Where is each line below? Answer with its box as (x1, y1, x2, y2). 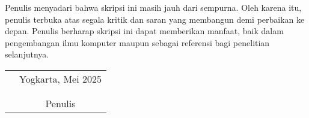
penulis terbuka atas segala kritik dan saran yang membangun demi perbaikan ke (5, 13, 305, 25)
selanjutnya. (5, 48, 49, 60)
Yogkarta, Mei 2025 (19, 71, 102, 86)
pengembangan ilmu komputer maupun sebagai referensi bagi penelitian (5, 36, 270, 49)
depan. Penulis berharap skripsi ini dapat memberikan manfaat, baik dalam (5, 25, 284, 37)
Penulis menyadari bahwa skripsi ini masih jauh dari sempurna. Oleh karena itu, (5, 1, 302, 13)
